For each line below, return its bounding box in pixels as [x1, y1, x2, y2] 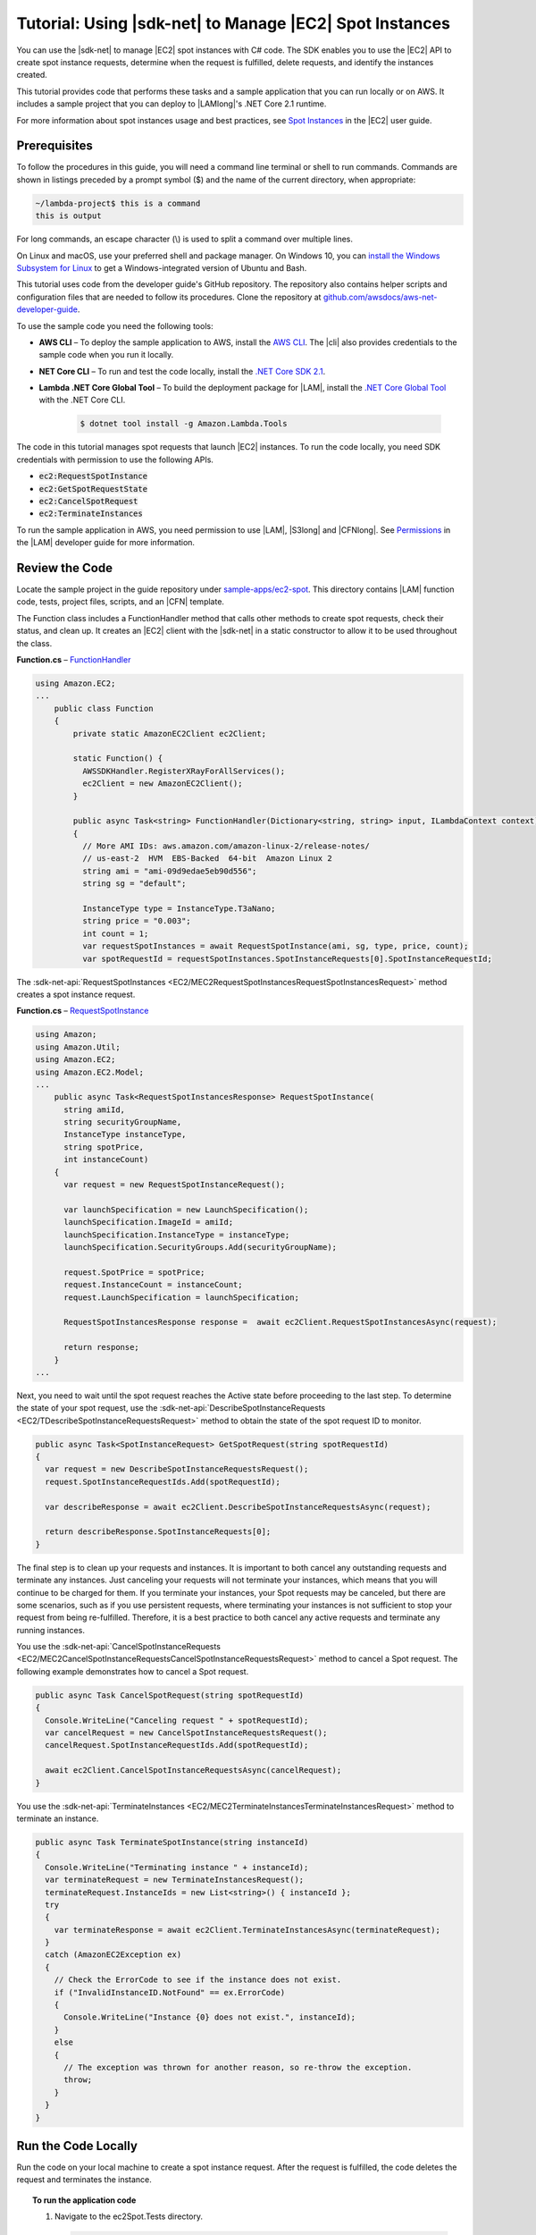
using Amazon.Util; [35, 1042, 121, 1052]
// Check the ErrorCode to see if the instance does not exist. [54, 1975, 342, 1985]
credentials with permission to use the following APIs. [16, 454, 214, 465]
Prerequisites [16, 139, 93, 154]
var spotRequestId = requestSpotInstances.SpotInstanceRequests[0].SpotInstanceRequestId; [81, 953, 493, 964]
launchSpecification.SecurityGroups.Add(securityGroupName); [63, 1242, 338, 1252]
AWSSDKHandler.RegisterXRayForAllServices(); [81, 765, 286, 776]
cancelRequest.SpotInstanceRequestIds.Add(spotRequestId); [45, 1740, 309, 1750]
